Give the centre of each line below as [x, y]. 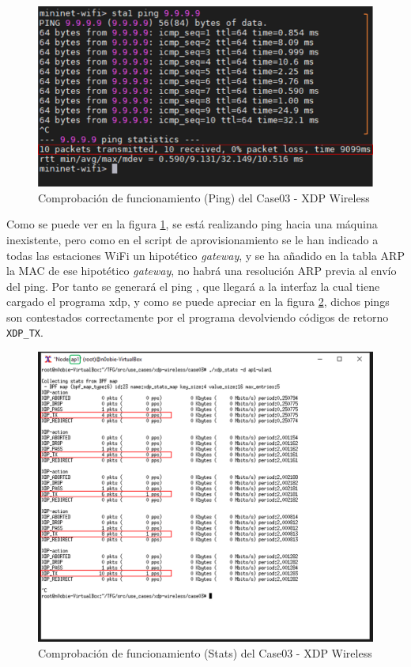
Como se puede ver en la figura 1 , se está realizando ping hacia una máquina [192, 224]
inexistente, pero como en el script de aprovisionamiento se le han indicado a [192, 239]
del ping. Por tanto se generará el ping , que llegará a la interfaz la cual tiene [193, 286]
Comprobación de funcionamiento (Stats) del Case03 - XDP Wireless [205, 653]
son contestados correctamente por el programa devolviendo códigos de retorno [198, 317]
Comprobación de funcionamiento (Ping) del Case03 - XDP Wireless [204, 197]
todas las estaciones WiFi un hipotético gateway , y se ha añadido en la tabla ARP [205, 255]
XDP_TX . [25, 332]
